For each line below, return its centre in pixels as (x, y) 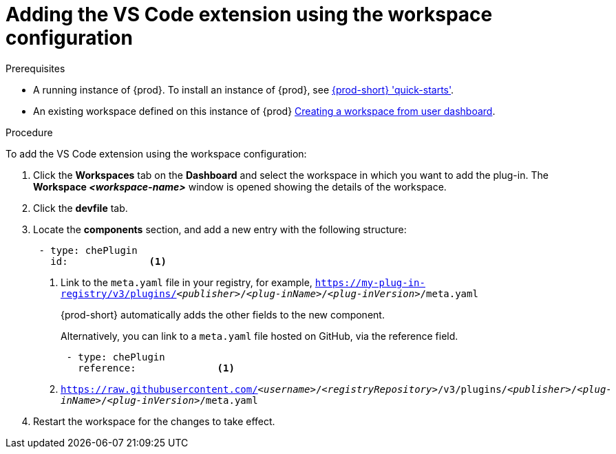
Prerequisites (35, 68)
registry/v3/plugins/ (119, 293)
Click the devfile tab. (81, 208)
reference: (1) (156, 368)
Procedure (29, 132)
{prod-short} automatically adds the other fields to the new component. (223, 314)
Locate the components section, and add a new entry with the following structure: (220, 229)
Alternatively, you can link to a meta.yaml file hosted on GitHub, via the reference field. (259, 336)
